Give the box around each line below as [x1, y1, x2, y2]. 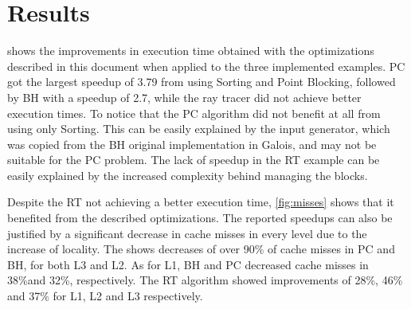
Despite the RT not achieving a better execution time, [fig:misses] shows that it [7, 194, 394, 210]
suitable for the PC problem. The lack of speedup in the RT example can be [7, 151, 380, 168]
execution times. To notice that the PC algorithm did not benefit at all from [7, 104, 381, 121]
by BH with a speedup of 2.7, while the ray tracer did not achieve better [7, 88, 362, 105]
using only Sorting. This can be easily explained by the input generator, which [7, 120, 390, 137]
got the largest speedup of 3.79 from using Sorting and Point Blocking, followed [7, 73, 396, 90]
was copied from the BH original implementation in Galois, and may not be [7, 135, 377, 152]
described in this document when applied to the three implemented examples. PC [7, 57, 405, 74]
